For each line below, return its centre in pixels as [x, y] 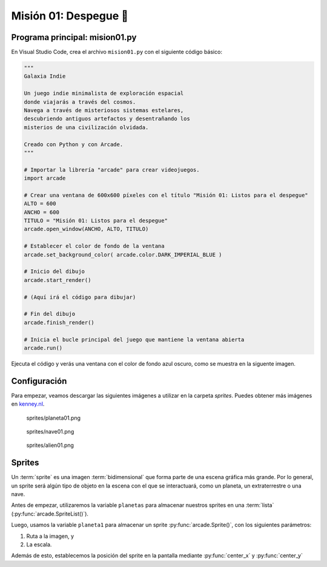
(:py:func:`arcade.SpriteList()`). [50, 514]
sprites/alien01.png [50, 445]
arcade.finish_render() [59, 322]
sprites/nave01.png [50, 431]
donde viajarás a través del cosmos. [80, 102]
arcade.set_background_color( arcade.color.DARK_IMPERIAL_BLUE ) [123, 254]
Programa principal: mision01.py [74, 37]
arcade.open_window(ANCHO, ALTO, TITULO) [86, 229]
